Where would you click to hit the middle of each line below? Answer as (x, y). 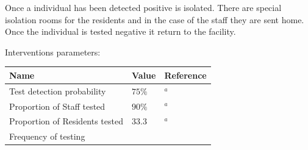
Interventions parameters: (53, 52)
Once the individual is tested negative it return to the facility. (120, 31)
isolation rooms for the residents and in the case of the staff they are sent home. (155, 19)
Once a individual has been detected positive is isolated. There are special (143, 7)
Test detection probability (58, 91)
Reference (185, 75)
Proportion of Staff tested (57, 106)
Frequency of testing (47, 136)
